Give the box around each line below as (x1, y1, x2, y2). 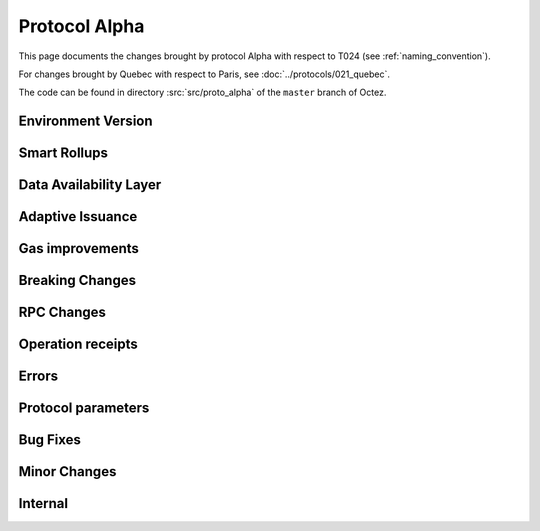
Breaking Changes (18, 272, 137, 289)
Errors (18, 368, 59, 385)
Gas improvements (18, 240, 140, 257)
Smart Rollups (18, 145, 109, 162)
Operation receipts (18, 336, 139, 353)
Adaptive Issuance (18, 208, 138, 225)
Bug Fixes (18, 431, 82, 449)
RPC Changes (18, 304, 107, 321)
